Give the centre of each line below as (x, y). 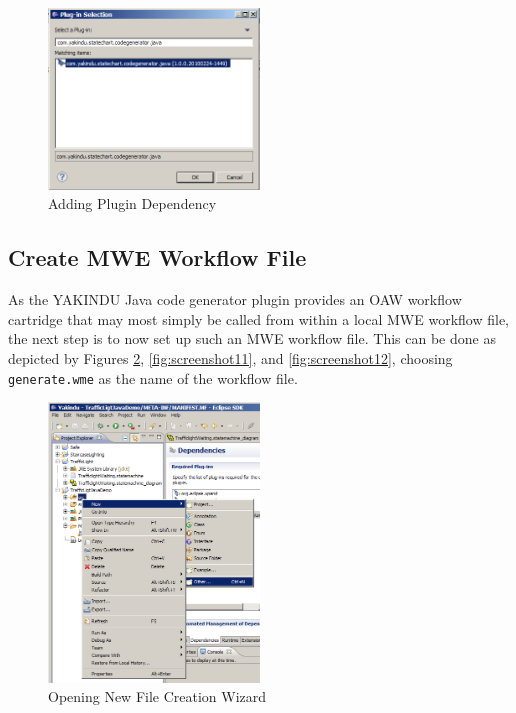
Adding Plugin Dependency (132, 203)
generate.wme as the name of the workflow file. (153, 377)
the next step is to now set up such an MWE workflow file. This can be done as (252, 338)
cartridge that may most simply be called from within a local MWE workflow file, (259, 318)
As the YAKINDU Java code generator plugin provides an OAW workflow (235, 299)
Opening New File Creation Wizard (157, 696)
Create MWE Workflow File (157, 257)
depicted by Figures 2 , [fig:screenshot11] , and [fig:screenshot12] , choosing (230, 358)
